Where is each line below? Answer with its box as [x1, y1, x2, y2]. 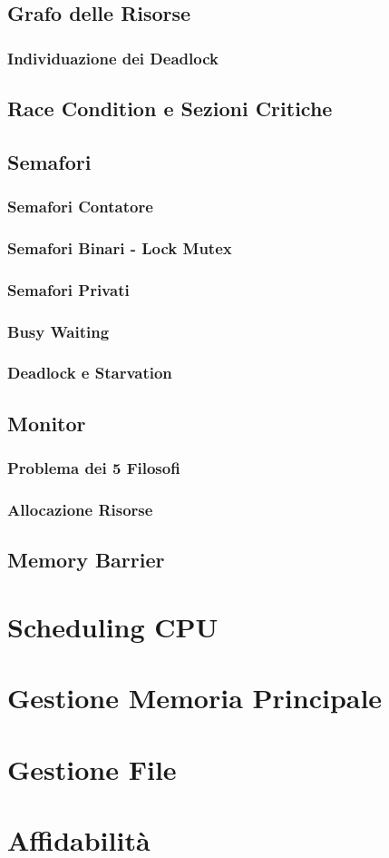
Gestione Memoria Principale [7, 679, 383, 716]
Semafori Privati [7, 278, 130, 301]
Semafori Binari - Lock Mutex [7, 236, 232, 259]
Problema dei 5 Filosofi [7, 457, 180, 479]
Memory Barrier [7, 546, 165, 574]
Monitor [7, 409, 86, 437]
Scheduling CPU [7, 607, 219, 645]
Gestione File [7, 750, 177, 787]
